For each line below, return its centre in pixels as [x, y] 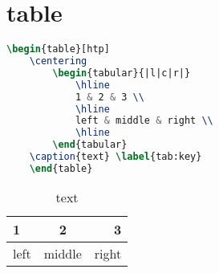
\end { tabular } [90, 145]
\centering [58, 61]
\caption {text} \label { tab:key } [116, 157]
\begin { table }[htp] [58, 49]
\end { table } [61, 168]
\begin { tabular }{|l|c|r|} [122, 73]
